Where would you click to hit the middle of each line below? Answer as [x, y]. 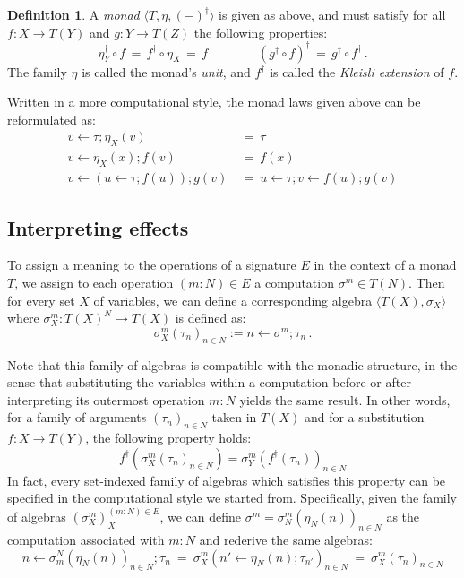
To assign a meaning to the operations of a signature [152, 265]
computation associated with [86, 539]
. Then [427, 282]
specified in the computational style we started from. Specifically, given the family [232, 498]
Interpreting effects [98, 227]
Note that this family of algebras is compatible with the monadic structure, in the [232, 364]
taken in [234, 417]
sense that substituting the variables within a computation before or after [209, 382]
